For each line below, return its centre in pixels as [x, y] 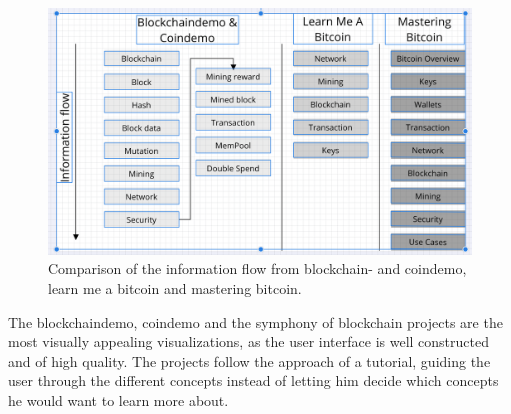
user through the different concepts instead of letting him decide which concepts [253, 380]
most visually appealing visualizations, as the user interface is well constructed [248, 341]
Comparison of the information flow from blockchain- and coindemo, [257, 268]
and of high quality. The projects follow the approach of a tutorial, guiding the [249, 360]
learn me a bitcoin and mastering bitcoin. [175, 287]
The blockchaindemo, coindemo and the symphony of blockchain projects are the [255, 321]
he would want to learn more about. [118, 399]
